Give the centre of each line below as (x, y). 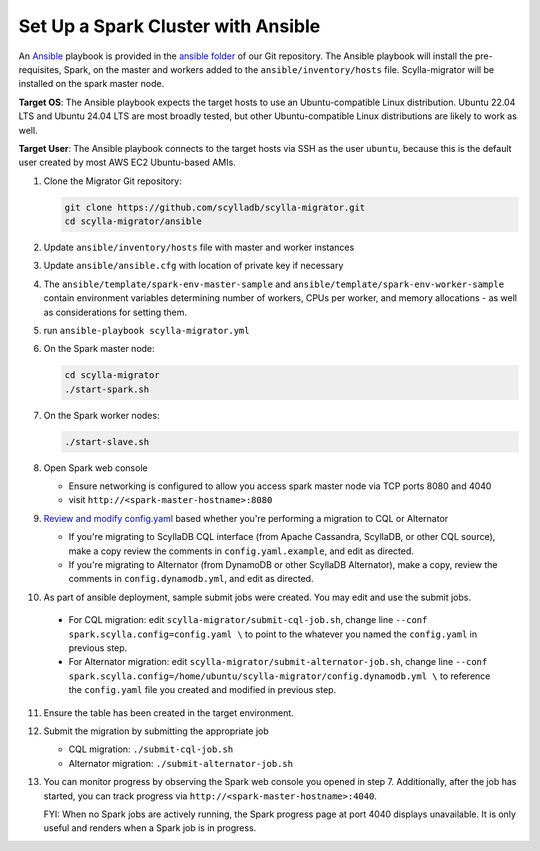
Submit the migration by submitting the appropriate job (156, 731)
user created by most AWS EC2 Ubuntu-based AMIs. (127, 162)
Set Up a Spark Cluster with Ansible (169, 26)
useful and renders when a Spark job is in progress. (150, 828)
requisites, (40, 69)
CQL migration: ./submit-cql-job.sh (151, 749)
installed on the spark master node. (91, 84)
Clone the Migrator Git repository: (112, 181)
